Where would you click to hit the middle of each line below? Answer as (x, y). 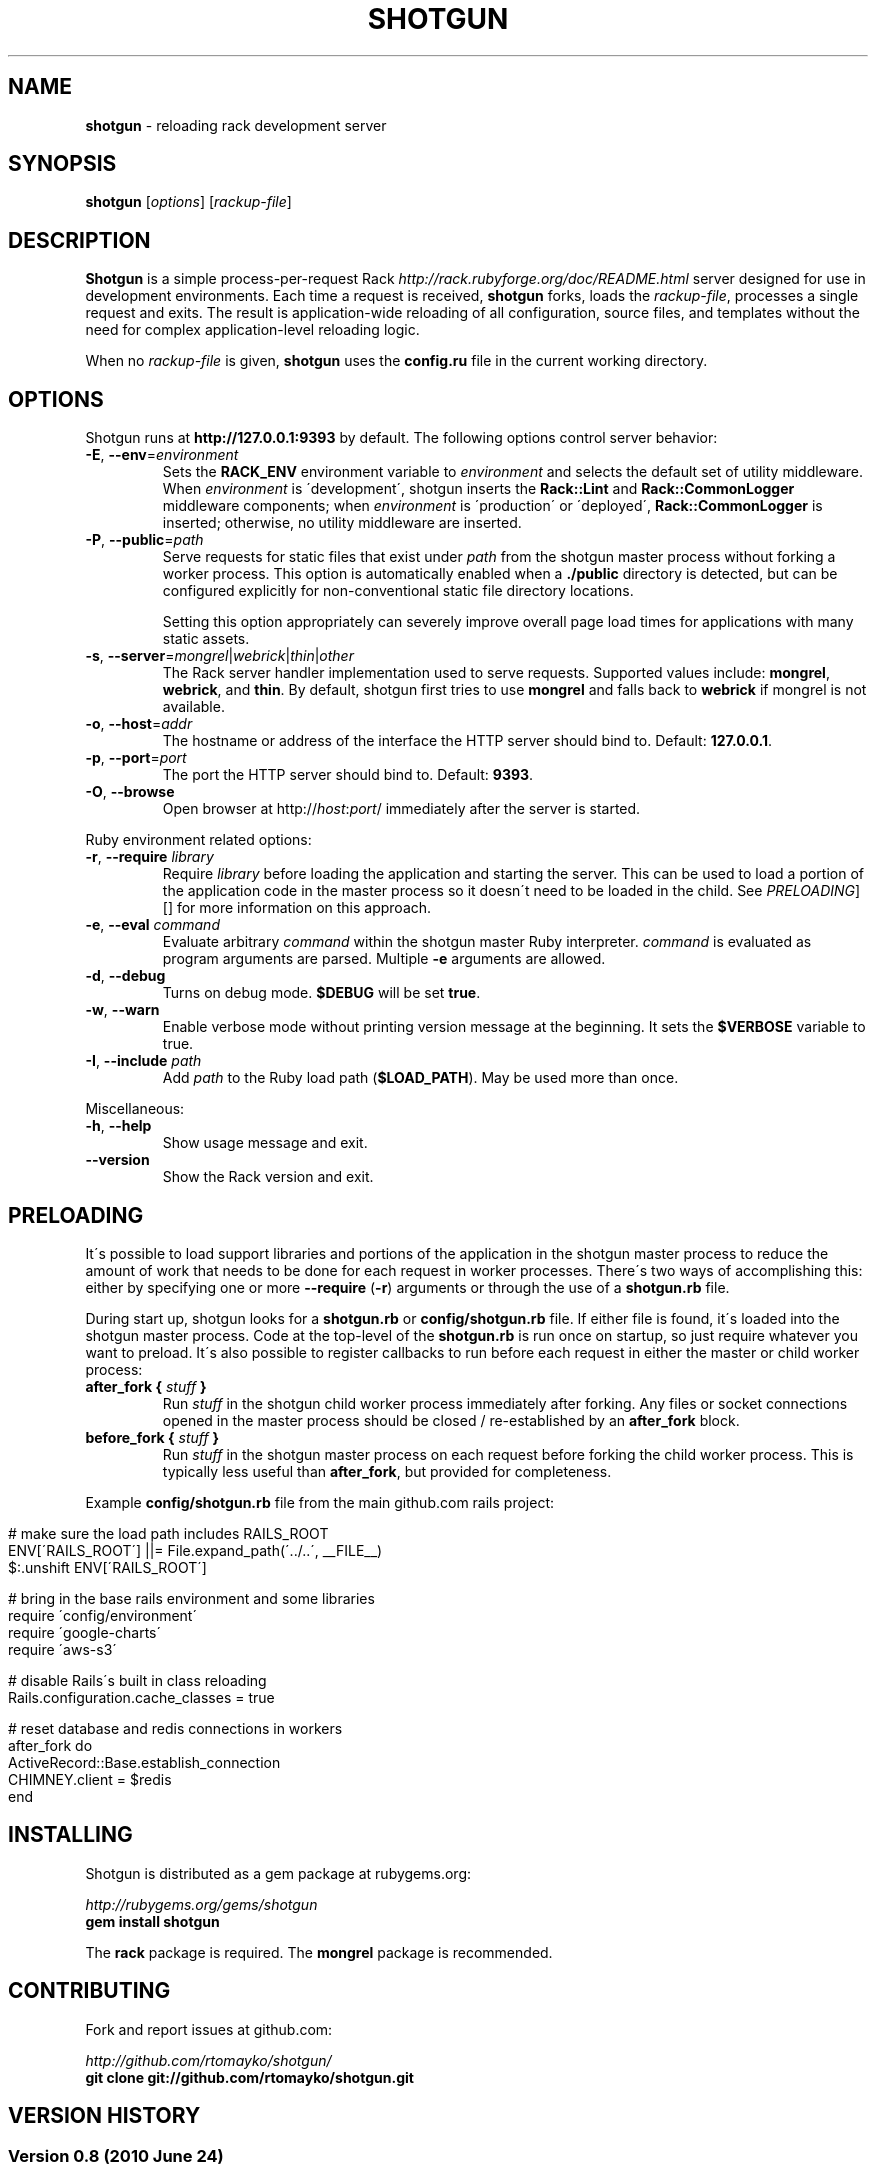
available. (193, 707)
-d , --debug (125, 976)
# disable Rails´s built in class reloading (137, 1680)
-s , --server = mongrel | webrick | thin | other (219, 656)
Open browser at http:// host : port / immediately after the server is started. (401, 809)
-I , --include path (143, 1061)
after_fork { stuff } (146, 1386)
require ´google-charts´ (85, 1632)
